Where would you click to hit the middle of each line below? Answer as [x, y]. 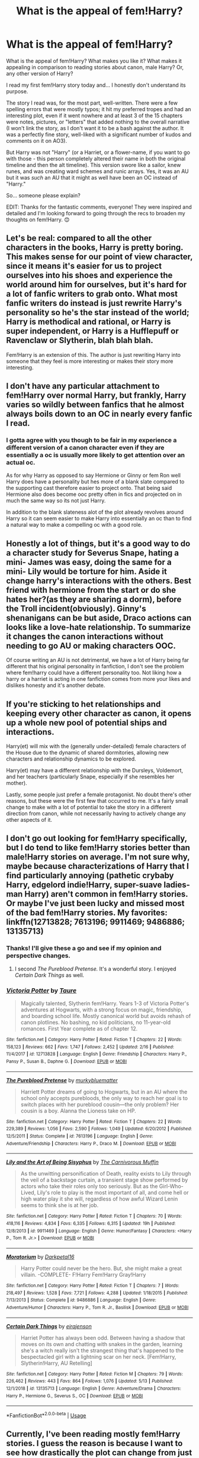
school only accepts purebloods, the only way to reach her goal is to [104, 1098]
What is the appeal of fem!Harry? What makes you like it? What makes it [94, 61]
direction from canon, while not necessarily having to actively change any [96, 813]
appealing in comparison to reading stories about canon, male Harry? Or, [95, 67]
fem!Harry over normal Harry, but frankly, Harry [96, 396]
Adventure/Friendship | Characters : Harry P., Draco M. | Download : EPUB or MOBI [91, 1143]
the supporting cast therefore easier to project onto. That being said [89, 488]
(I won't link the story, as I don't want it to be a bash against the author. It [95, 128]
